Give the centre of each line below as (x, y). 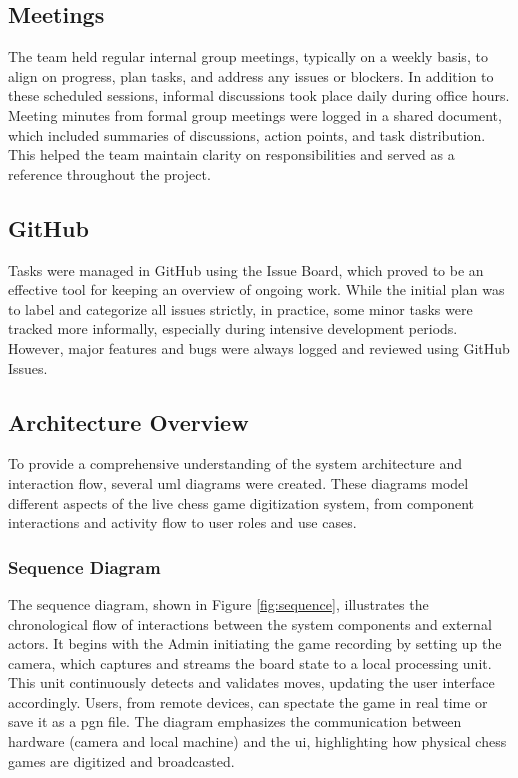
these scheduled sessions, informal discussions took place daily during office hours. (259, 95)
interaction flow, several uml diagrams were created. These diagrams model (238, 482)
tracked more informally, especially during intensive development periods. (233, 328)
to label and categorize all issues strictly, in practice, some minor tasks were (240, 308)
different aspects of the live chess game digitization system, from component (241, 502)
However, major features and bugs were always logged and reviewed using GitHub (259, 347)
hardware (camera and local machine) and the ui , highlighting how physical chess (257, 741)
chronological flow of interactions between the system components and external (250, 623)
